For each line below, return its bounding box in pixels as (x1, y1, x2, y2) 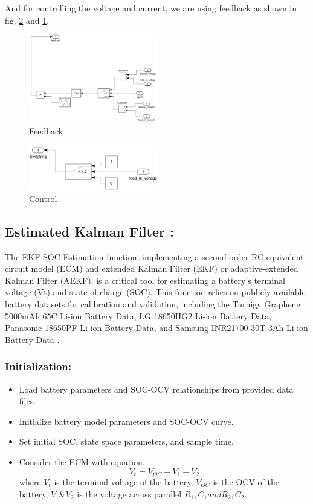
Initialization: (5, 359, 72, 374)
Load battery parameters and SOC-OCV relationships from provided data (19, 382, 294, 395)
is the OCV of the (213, 475, 279, 488)
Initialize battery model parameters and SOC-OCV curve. (19, 414, 234, 427)
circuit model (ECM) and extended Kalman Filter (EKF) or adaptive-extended (5, 262, 298, 275)
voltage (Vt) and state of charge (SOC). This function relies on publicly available (5, 286, 306, 298)
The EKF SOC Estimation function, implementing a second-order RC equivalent (5, 250, 304, 263)
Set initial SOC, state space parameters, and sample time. (19, 435, 234, 448)
